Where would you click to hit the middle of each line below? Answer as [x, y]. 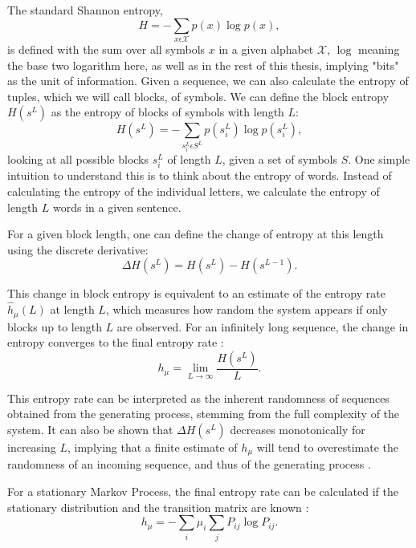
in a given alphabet [266, 49]
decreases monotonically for [298, 429]
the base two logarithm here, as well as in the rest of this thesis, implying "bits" [203, 65]
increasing [32, 447]
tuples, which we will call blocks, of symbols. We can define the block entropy [198, 96]
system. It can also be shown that [90, 429]
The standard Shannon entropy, [85, 10]
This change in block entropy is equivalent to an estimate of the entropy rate [196, 293]
